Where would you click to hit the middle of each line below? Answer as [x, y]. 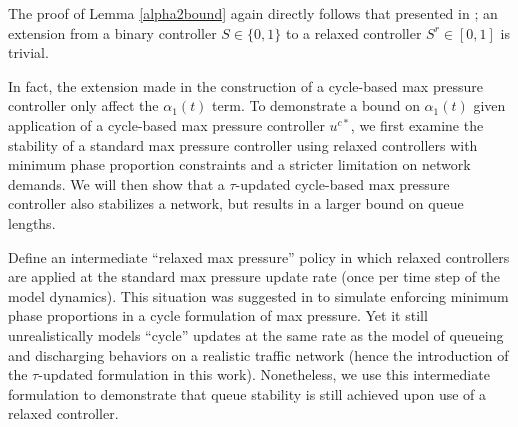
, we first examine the [417, 124]
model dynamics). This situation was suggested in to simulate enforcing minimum [258, 295]
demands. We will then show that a [116, 183]
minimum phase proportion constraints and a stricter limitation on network [239, 164]
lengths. [32, 222]
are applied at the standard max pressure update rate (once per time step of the [254, 276]
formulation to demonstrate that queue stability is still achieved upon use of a [247, 393]
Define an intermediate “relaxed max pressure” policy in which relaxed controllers [259, 256]
